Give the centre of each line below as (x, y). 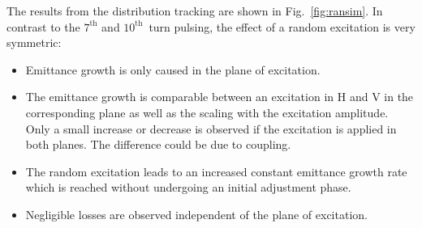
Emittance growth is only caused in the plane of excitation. (173, 69)
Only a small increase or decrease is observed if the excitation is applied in (211, 128)
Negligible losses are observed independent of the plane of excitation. (196, 214)
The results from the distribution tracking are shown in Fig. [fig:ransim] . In (195, 11)
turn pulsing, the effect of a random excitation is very (282, 26)
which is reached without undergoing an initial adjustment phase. (188, 187)
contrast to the (43, 26)
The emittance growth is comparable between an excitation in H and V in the (220, 97)
